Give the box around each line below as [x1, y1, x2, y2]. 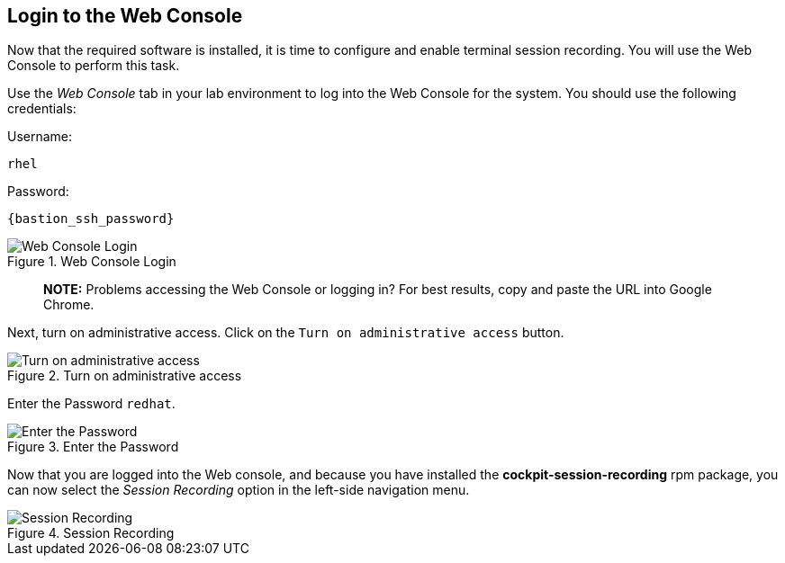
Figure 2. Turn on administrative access [7, 368, 242, 384]
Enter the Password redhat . [7, 396, 176, 412]
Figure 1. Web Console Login [7, 254, 176, 270]
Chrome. [43, 297, 95, 313]
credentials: [7, 101, 77, 117]
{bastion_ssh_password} [7, 211, 175, 227]
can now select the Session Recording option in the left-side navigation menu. [7, 482, 470, 498]
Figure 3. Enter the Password [7, 439, 179, 455]
